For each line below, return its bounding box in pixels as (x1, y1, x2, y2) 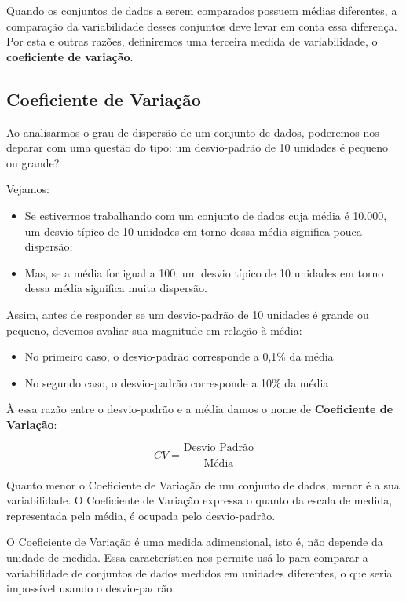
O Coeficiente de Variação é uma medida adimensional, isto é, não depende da (6, 533, 383, 550)
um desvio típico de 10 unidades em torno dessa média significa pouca (24, 222, 362, 239)
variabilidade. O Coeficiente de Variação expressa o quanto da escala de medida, (6, 492, 393, 508)
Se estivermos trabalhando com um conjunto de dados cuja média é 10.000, (24, 207, 387, 223)
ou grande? (6, 154, 60, 170)
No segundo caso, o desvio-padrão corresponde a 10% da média (24, 374, 329, 390)
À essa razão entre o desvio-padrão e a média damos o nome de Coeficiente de (6, 401, 393, 417)
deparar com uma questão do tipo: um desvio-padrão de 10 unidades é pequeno (6, 139, 389, 156)
